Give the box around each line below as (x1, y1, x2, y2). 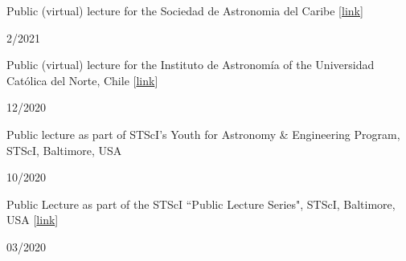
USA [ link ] (6, 211, 59, 228)
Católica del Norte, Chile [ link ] (6, 71, 158, 88)
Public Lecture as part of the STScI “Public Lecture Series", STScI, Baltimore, (6, 195, 396, 212)
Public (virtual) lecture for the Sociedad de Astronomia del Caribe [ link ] (6, 2, 363, 18)
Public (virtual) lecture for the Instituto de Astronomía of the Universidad (6, 56, 375, 73)
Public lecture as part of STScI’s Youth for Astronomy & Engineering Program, (6, 125, 400, 142)
